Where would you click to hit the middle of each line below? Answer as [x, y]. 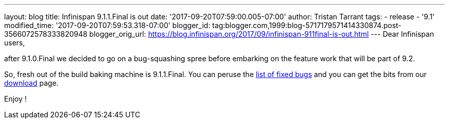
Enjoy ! [16, 99]
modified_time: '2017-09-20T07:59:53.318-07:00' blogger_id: [107, 25]
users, [15, 43]
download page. [32, 83]
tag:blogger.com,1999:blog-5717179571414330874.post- [307, 25]
